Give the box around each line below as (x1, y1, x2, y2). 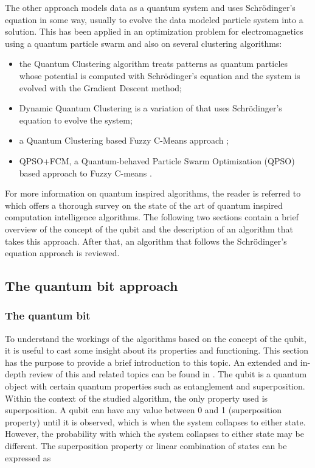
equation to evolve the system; (19, 113, 133, 126)
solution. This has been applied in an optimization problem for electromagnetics (5, 25, 303, 38)
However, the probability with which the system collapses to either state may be (5, 427, 305, 440)
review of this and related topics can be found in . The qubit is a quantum (29, 368, 307, 380)
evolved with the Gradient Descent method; (19, 81, 182, 94)
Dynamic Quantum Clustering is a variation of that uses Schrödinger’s (19, 102, 282, 114)
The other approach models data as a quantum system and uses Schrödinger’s (5, 1, 296, 13)
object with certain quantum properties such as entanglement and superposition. (5, 380, 305, 393)
